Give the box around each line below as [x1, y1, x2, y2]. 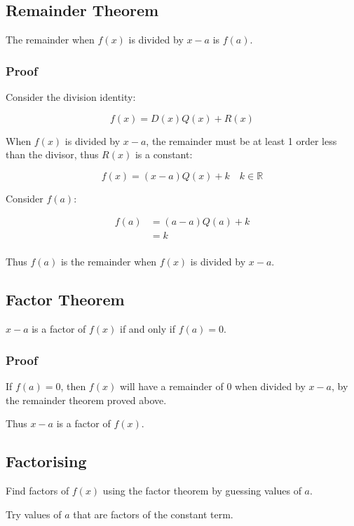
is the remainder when [60, 254, 157, 269]
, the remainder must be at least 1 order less [146, 133, 337, 148]
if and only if [120, 321, 175, 336]
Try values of [6, 506, 62, 521]
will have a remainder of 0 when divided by [119, 379, 306, 394]
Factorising [6, 450, 87, 472]
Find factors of [6, 483, 69, 498]
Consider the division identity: [6, 90, 136, 104]
